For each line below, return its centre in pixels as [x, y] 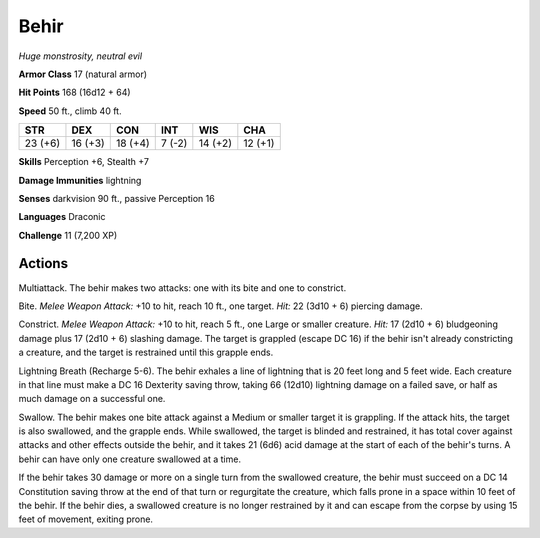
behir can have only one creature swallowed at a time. [130, 459]
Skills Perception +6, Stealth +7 [84, 162]
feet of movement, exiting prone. [86, 519]
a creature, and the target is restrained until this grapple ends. [146, 352]
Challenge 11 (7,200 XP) [68, 235]
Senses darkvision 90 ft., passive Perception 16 [116, 198]
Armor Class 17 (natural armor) [83, 74]
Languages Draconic [62, 217]
